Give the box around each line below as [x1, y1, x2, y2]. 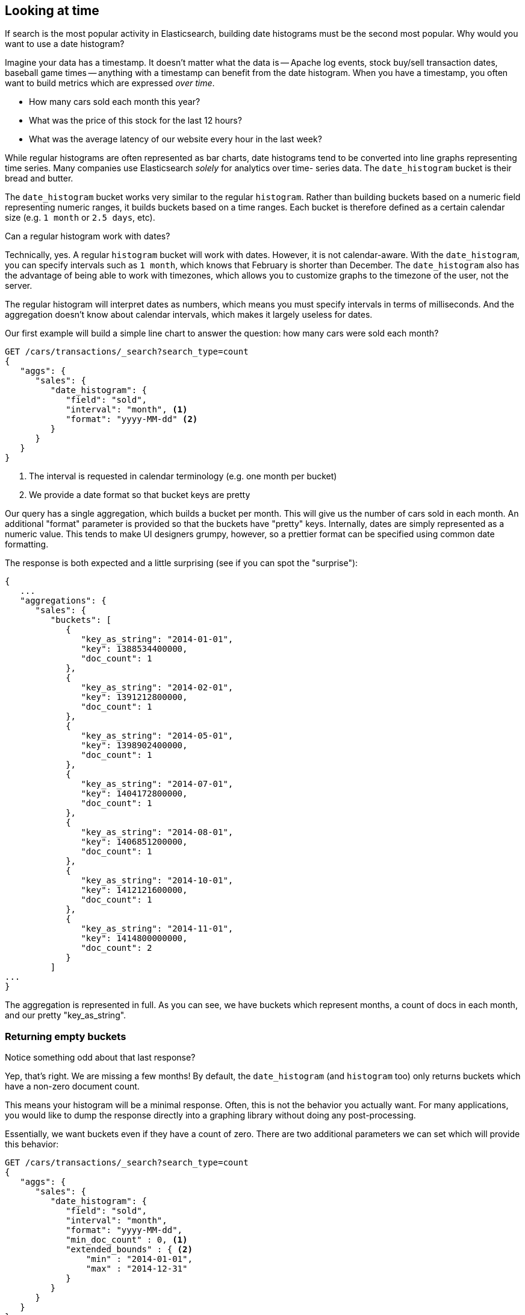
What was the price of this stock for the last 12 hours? [29, 115, 242, 126]
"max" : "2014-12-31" [85, 1264, 188, 1274]
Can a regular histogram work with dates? [5, 231, 170, 242]
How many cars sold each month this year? [29, 96, 200, 107]
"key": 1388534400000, [81, 644, 188, 654]
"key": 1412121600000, [81, 885, 188, 895]
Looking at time [5, 3, 99, 18]
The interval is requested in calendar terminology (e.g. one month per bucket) [29, 471, 337, 482]
